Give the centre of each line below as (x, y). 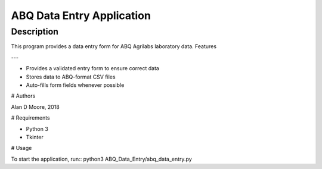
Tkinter (35, 137)
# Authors (23, 96)
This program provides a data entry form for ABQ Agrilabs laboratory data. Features (114, 46)
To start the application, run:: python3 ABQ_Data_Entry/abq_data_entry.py (101, 159)
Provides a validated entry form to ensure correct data (92, 68)
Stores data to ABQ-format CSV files (71, 77)
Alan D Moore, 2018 (35, 107)
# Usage (21, 148)
